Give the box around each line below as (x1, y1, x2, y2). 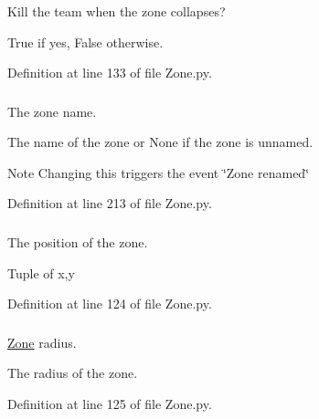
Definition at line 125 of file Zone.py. (7, 393, 212, 413)
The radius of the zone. (7, 363, 138, 382)
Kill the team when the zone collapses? (7, 2, 226, 20)
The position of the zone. (7, 233, 148, 251)
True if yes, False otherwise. (7, 32, 164, 51)
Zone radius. (7, 332, 77, 351)
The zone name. (7, 101, 97, 120)
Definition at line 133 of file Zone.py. (7, 63, 212, 82)
